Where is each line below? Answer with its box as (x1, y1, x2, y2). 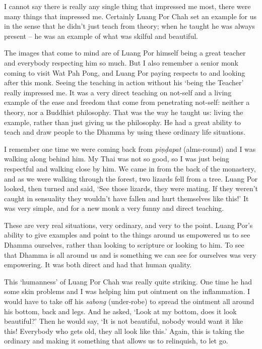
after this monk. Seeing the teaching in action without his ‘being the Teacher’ (4, 77, 244, 88)
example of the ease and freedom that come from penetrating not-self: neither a (4, 97, 250, 107)
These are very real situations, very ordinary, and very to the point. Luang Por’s (4, 219, 253, 230)
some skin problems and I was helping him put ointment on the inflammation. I (4, 286, 250, 297)
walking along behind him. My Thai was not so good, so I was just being (4, 153, 229, 164)
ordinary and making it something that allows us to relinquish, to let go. (4, 335, 228, 346)
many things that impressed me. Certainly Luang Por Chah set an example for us (4, 11, 257, 21)
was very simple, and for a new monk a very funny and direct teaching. (4, 203, 224, 213)
